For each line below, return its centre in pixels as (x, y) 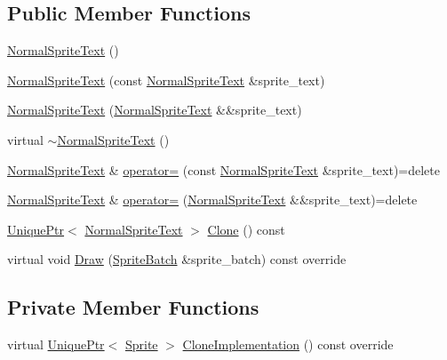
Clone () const (246, 229)
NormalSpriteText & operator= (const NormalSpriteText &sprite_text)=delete (223, 169)
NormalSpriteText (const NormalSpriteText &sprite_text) (166, 80)
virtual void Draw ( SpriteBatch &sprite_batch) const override (177, 259)
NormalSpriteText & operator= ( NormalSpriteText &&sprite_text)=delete (212, 200)
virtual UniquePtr (56, 344)
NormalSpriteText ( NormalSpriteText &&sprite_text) (155, 110)
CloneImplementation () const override (288, 344)
